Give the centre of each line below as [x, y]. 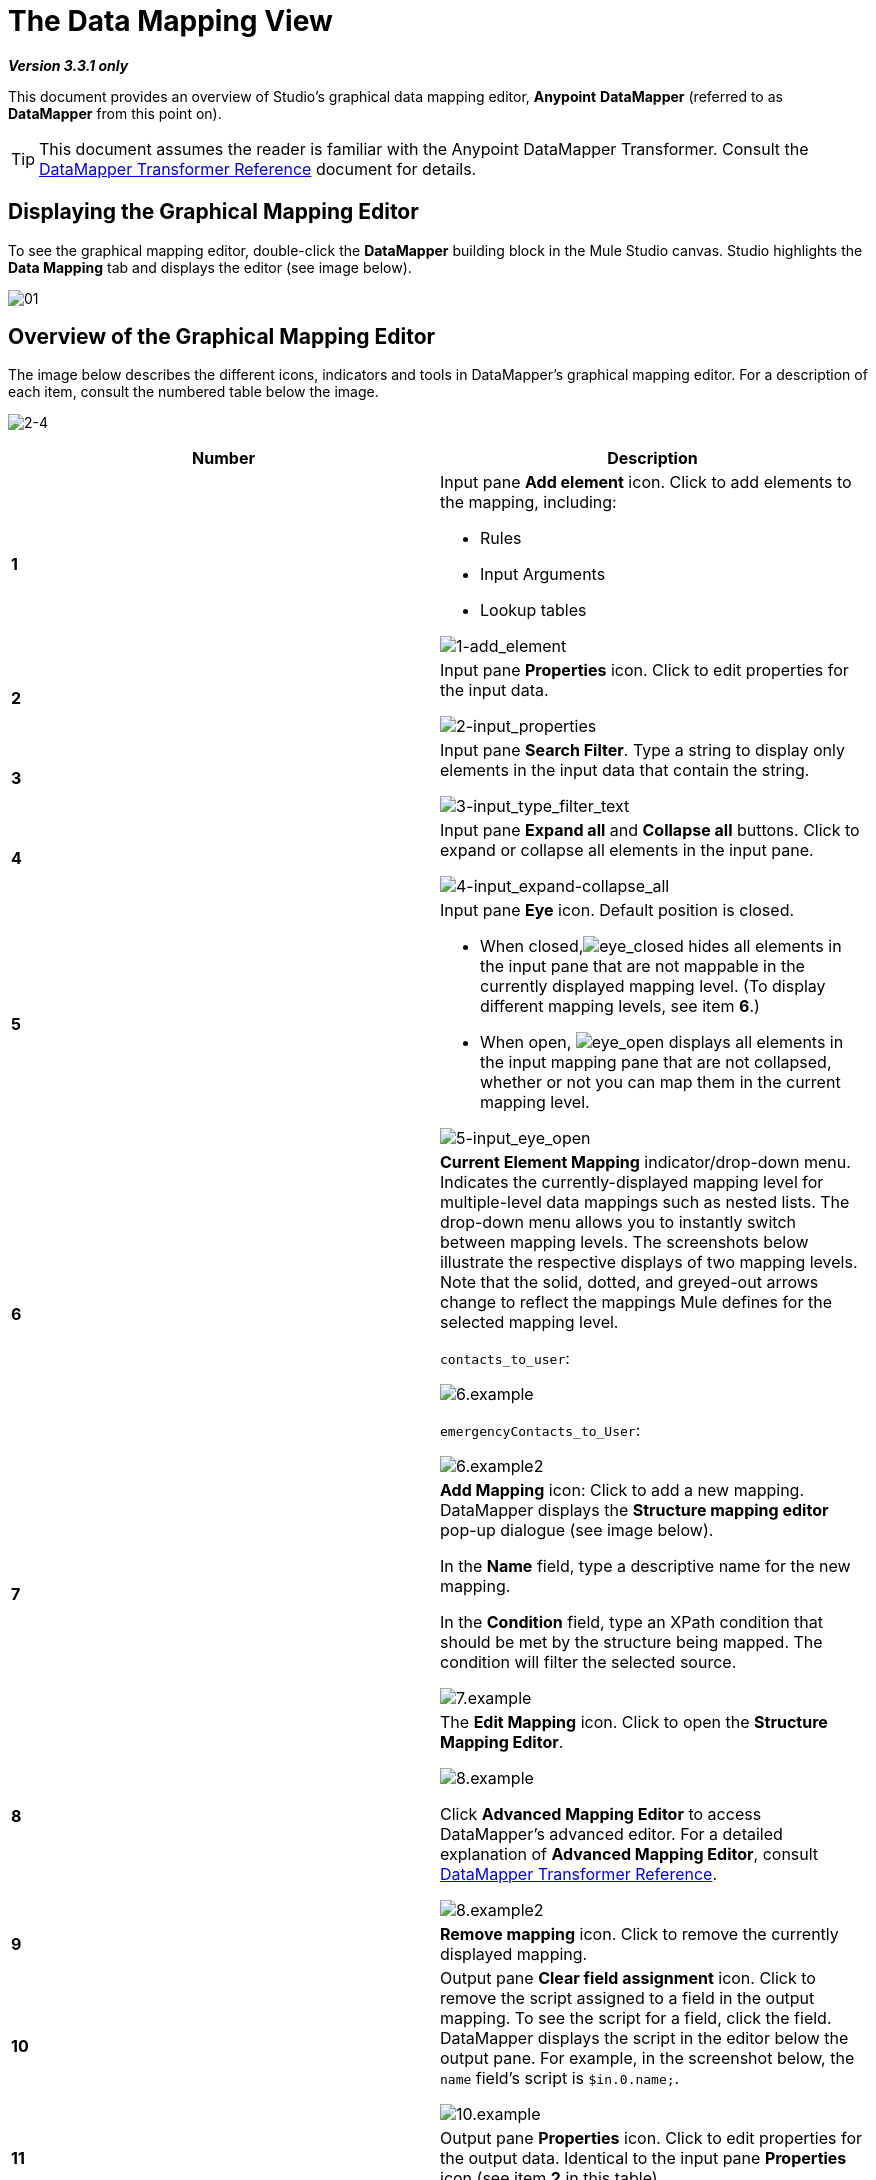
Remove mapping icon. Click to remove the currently [639, 1934]
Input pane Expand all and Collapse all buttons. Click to [650, 830]
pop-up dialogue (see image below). [577, 1530]
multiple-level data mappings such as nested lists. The [645, 1202]
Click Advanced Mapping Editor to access [601, 1814]
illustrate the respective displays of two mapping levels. [649, 1262]
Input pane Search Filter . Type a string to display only [642, 750]
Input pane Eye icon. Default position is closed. [617, 910]
